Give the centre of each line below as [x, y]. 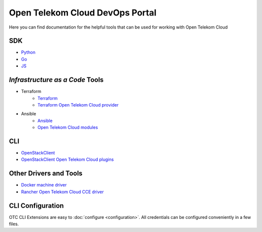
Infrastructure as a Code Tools [56, 80]
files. [14, 224]
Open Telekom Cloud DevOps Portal [83, 13]
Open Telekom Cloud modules [68, 127]
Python [28, 52]
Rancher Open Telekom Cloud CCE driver [62, 192]
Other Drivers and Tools [46, 174]
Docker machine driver [44, 185]
